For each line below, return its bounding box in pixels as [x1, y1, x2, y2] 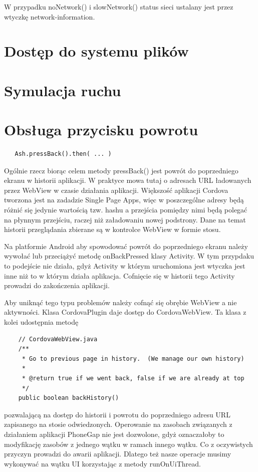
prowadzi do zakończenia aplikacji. [4, 280, 110, 291]
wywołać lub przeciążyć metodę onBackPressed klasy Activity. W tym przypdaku [4, 251, 254, 261]
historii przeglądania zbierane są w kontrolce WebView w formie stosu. [4, 224, 221, 234]
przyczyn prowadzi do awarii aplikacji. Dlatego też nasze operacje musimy [4, 448, 231, 459]
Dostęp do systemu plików [4, 41, 189, 61]
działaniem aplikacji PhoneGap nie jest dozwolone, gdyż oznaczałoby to [4, 428, 224, 439]
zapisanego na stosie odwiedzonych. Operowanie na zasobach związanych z [4, 419, 232, 429]
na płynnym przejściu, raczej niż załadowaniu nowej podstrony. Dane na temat [4, 214, 246, 224]
